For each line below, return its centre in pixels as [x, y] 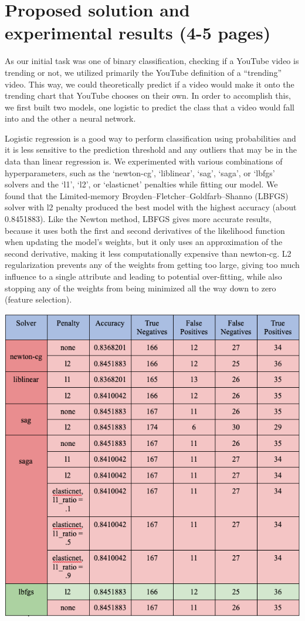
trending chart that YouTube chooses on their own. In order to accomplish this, [148, 95]
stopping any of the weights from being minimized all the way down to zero [140, 288]
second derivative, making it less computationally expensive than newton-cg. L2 [148, 253]
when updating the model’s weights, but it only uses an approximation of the [144, 242]
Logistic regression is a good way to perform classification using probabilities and [150, 138]
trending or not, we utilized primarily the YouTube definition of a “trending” [143, 72]
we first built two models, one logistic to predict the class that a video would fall [150, 107]
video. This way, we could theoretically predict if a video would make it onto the [150, 84]
